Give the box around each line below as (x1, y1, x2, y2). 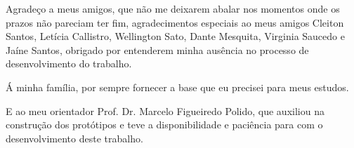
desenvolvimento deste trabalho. (6, 130, 143, 145)
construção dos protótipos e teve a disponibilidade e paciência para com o (6, 117, 323, 132)
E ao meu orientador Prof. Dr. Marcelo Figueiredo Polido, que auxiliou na (6, 103, 324, 118)
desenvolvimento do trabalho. (6, 56, 132, 71)
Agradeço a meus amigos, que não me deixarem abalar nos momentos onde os (6, 1, 340, 15)
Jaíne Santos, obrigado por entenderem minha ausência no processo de (6, 42, 309, 57)
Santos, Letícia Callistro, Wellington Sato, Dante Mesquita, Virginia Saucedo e (6, 29, 345, 43)
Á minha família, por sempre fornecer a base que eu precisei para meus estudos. (6, 79, 349, 94)
